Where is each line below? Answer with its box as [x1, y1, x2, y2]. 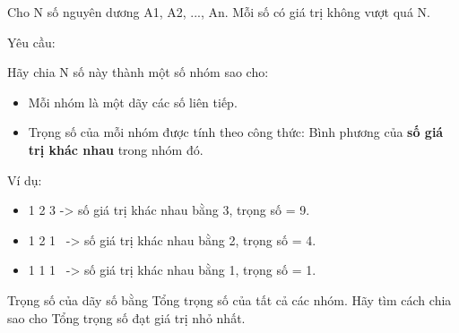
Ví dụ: [7, 170, 42, 189]
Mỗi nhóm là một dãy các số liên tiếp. [28, 92, 238, 111]
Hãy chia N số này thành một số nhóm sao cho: [7, 63, 269, 81]
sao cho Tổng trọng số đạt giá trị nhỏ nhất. [7, 308, 246, 327]
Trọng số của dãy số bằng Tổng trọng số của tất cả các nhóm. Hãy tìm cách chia [7, 290, 452, 309]
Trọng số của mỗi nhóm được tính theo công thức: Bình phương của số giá [28, 123, 444, 141]
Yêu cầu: [7, 32, 56, 51]
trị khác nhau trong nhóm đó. [28, 140, 204, 158]
